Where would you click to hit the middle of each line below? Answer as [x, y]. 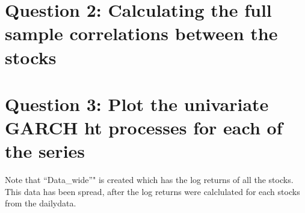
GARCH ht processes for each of [144, 127]
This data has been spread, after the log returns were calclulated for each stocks [152, 191]
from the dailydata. [41, 203]
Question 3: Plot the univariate [137, 103]
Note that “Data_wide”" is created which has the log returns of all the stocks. [149, 180]
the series [45, 151]
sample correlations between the [141, 33]
